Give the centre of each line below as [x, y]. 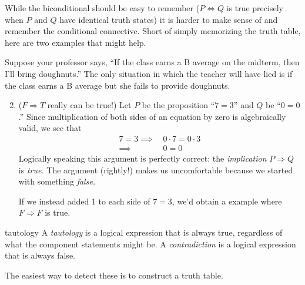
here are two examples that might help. [76, 42]
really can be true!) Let [89, 105]
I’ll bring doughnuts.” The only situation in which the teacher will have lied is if [149, 73]
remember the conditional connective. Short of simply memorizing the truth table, [153, 31]
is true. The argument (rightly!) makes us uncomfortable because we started [156, 170]
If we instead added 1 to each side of [84, 201]
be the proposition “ [178, 105]
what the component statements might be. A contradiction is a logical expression [150, 244]
